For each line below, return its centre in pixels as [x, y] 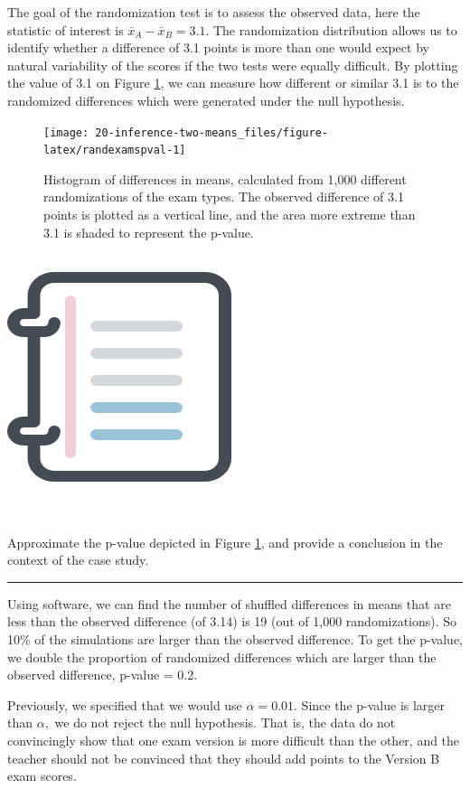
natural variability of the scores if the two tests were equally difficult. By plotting [233, 65]
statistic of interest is [66, 29]
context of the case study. [78, 560]
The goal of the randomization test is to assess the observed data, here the [214, 12]
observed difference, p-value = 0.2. [103, 675]
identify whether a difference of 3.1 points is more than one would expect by [218, 47]
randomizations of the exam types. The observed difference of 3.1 [224, 197]
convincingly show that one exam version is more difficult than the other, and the [234, 740]
